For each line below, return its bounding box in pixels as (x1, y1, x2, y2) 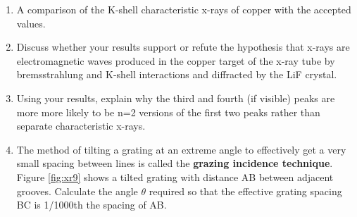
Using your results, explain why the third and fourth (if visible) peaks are (16, 90, 335, 105)
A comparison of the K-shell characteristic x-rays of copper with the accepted (16, 2, 351, 16)
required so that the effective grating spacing (149, 183, 342, 198)
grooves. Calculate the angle (16, 183, 138, 198)
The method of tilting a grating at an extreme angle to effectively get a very (16, 142, 346, 156)
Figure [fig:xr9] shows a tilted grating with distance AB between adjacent (16, 169, 334, 184)
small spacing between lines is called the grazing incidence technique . (16, 156, 333, 170)
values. (16, 15, 46, 30)
